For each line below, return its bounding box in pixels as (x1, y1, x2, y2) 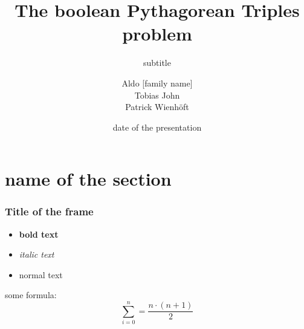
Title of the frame (5, 204, 94, 219)
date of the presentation (112, 120, 202, 133)
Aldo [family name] (121, 76, 193, 89)
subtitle (143, 56, 171, 69)
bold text (19, 227, 59, 240)
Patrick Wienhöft (125, 100, 189, 113)
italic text (19, 248, 54, 261)
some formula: (5, 288, 57, 301)
